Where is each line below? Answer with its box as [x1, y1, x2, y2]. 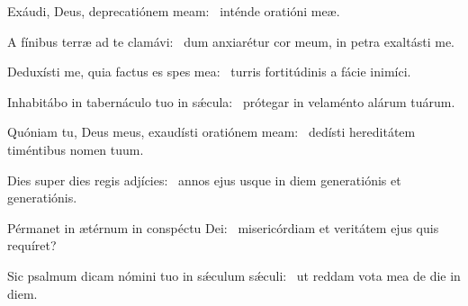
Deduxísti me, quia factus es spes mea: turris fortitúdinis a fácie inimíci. [7, 62, 411, 81]
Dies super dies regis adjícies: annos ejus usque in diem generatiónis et [7, 170, 401, 189]
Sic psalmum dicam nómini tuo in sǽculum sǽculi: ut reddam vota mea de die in [7, 265, 461, 284]
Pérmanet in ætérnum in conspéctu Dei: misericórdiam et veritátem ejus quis [7, 218, 439, 237]
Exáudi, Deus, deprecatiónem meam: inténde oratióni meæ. [7, 2, 340, 20]
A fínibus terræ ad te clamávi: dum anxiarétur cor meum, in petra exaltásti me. [7, 31, 454, 50]
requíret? [7, 236, 57, 255]
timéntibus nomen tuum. [7, 139, 144, 158]
